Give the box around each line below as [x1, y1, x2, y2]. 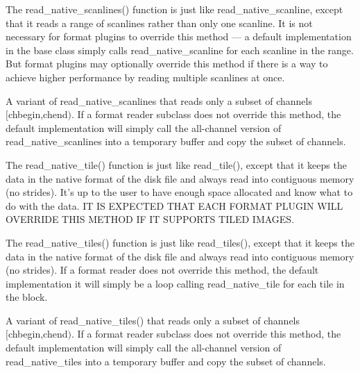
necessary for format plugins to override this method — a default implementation [6, 29, 352, 44]
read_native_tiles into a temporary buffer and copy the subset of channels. [6, 354, 326, 368]
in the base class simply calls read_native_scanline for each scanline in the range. [6, 42, 354, 57]
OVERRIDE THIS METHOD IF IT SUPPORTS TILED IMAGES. [6, 212, 295, 226]
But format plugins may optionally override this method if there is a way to [6, 56, 328, 71]
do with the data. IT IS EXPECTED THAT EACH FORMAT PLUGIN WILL [6, 198, 343, 213]
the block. [6, 290, 48, 304]
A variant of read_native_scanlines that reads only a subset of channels [6, 93, 312, 108]
